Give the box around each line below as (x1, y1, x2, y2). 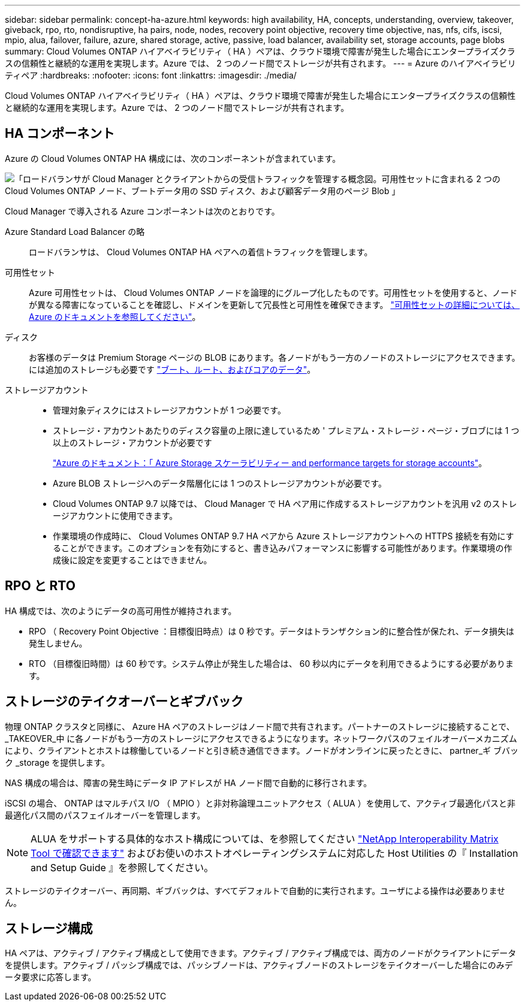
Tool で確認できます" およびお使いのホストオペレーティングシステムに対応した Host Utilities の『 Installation (31, 847, 518, 859)
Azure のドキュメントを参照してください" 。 (29, 311, 201, 322)
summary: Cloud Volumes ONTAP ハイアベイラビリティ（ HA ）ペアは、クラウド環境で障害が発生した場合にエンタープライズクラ (5, 46, 515, 56)
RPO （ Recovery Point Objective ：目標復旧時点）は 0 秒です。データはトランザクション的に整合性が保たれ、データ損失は (29, 626, 515, 636)
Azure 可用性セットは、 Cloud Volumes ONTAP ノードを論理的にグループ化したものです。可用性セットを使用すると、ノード (29, 287, 518, 298)
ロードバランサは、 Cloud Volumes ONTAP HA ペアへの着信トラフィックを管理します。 (29, 246, 373, 257)
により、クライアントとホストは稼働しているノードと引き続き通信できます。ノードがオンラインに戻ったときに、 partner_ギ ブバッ (5, 745, 518, 756)
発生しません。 (29, 638, 87, 648)
